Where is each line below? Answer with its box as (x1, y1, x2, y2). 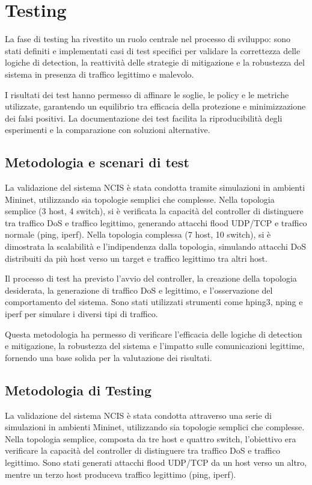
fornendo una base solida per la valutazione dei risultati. (5, 351, 212, 363)
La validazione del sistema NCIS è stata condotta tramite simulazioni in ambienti (5, 181, 305, 194)
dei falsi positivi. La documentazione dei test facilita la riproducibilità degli (5, 111, 283, 124)
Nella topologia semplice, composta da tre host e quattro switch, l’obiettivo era (5, 432, 296, 445)
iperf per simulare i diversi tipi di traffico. (5, 307, 158, 320)
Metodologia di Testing (5, 380, 152, 399)
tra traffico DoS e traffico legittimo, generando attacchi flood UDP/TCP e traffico (5, 216, 307, 229)
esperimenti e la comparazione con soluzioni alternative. (5, 123, 210, 136)
